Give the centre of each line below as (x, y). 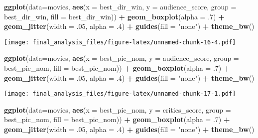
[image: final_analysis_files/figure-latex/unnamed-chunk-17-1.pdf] (120, 94)
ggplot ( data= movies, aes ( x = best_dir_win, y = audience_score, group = (120, 6)
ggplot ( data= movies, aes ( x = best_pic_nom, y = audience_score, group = (122, 58)
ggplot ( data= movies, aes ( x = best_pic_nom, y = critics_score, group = (118, 109)
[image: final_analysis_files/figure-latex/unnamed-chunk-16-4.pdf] (120, 42)
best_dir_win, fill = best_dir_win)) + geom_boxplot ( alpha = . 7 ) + (114, 16)
